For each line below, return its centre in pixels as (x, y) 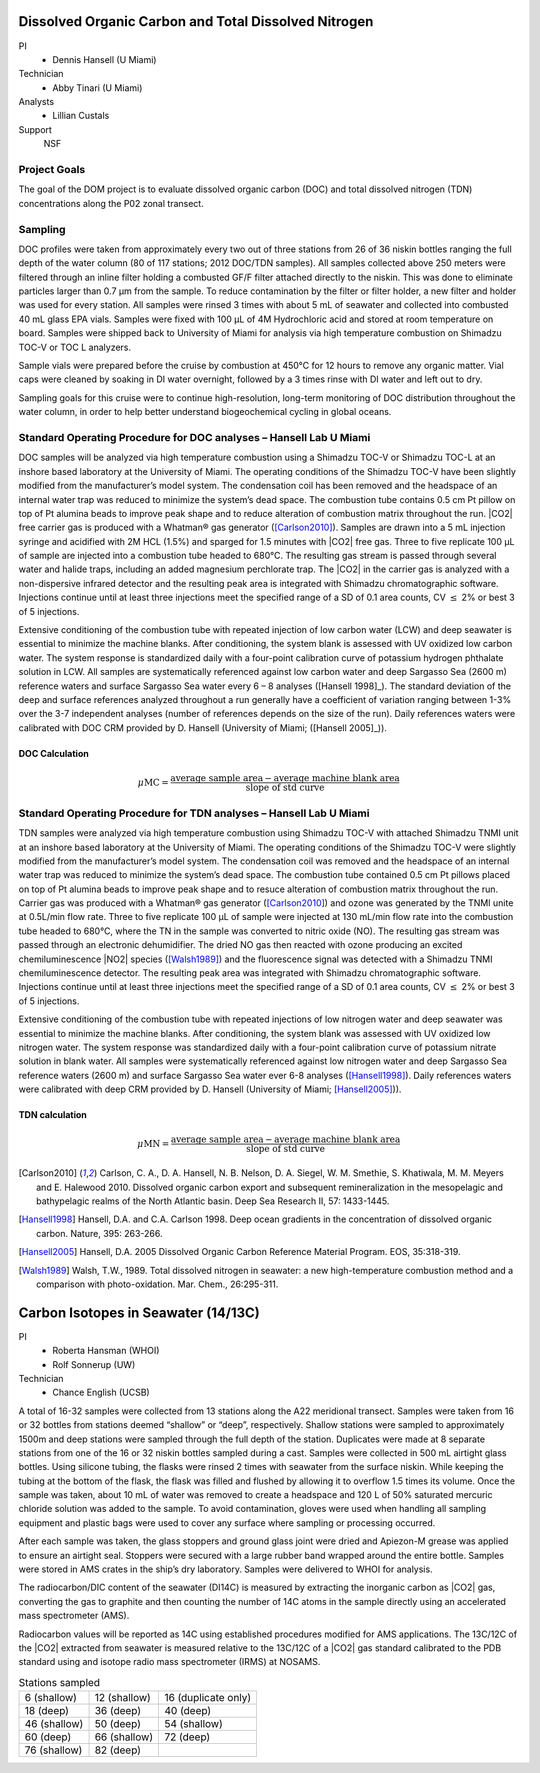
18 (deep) (47, 1711)
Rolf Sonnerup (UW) (94, 1364)
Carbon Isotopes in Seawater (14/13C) (139, 1312)
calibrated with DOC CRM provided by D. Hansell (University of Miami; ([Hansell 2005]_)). (202, 727)
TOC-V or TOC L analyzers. (75, 347)
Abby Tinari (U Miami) (97, 87)
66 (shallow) (124, 1737)
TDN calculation (52, 1115)
